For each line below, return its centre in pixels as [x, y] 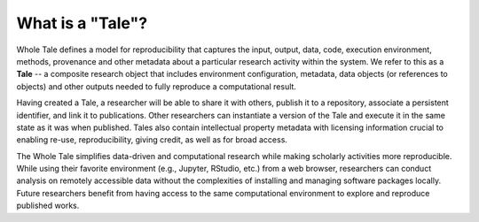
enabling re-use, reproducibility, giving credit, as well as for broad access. [152, 140]
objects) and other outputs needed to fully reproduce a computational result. [157, 86]
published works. [48, 206]
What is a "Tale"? [82, 23]
